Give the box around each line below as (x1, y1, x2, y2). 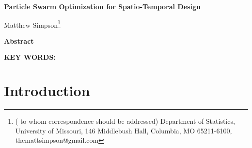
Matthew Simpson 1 (4, 18, 61, 30)
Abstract (4, 35, 34, 46)
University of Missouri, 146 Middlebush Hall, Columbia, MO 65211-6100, (15, 125, 232, 135)
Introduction (4, 81, 90, 100)
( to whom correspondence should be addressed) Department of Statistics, (15, 116, 235, 126)
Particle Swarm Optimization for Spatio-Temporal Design (4, 1, 201, 11)
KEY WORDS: (4, 52, 56, 62)
